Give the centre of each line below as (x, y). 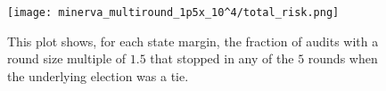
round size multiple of (67, 58)
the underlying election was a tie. (98, 75)
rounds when (343, 58)
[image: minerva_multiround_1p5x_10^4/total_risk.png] (173, 12)
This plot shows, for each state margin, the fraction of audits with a (193, 41)
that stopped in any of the (222, 58)
